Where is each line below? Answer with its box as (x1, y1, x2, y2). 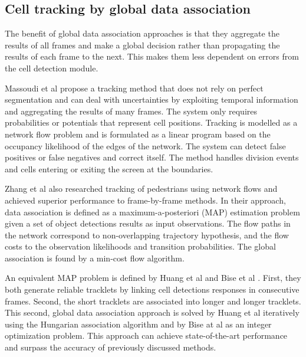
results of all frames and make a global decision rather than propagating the (5, 38, 280, 51)
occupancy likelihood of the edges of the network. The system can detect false (5, 139, 286, 152)
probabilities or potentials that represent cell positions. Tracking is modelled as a (5, 116, 298, 129)
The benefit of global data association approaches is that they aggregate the (5, 27, 279, 40)
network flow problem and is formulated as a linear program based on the (5, 127, 271, 140)
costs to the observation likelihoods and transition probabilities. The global (5, 240, 276, 253)
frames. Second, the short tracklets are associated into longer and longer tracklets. (5, 294, 301, 307)
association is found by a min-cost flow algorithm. (5, 251, 185, 264)
